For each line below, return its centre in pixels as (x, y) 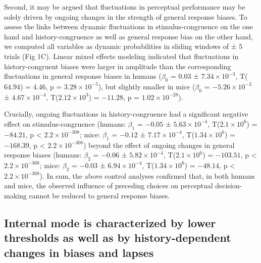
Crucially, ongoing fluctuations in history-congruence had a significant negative (126, 114)
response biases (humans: (43, 155)
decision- (229, 186)
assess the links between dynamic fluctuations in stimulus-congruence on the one (128, 27)
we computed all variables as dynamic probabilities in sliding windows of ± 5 (123, 46)
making (15, 195)
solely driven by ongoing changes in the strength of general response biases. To (126, 16)
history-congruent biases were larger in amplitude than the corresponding (118, 66)
